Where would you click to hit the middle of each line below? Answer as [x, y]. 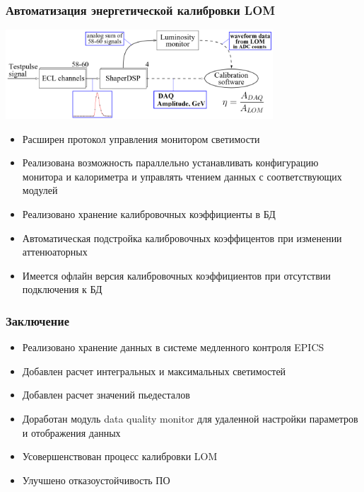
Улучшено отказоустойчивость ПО [96, 480]
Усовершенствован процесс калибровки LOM [120, 456]
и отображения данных [71, 432]
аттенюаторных [55, 252]
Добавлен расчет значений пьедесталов [106, 395]
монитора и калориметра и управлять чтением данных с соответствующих [182, 176]
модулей [40, 190]
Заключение [37, 320]
